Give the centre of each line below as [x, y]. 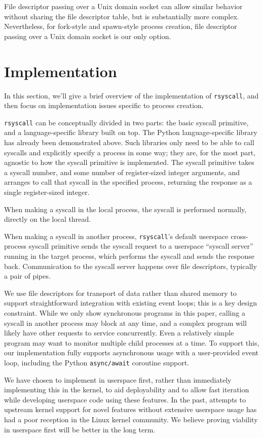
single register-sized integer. [47, 192]
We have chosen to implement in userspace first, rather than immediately [118, 379]
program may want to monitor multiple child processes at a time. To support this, [132, 342]
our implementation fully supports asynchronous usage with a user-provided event [131, 352]
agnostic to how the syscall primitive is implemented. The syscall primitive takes [129, 162]
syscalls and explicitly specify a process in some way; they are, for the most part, [130, 152]
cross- [239, 236]
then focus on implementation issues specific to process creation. [104, 105]
